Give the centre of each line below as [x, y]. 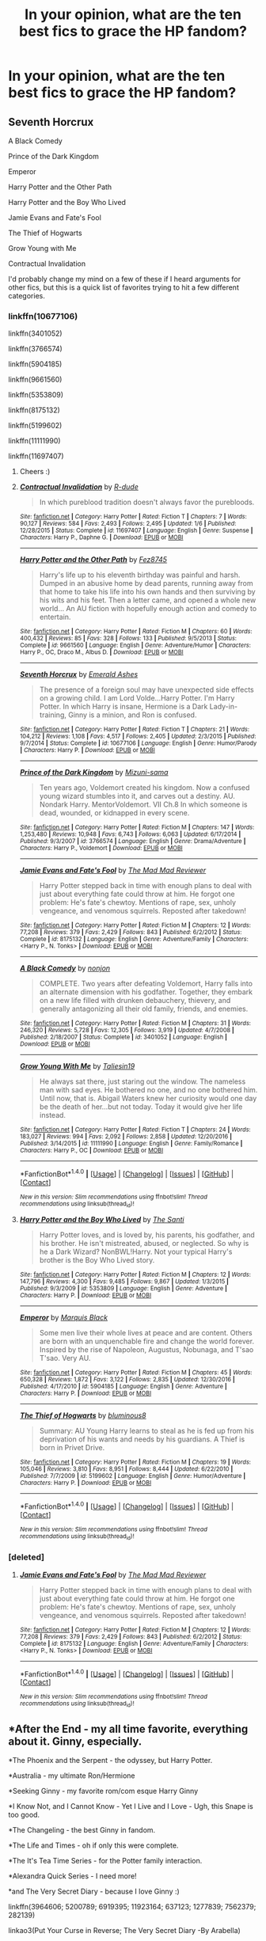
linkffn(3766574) [36, 349]
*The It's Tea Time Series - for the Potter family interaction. [105, 1861]
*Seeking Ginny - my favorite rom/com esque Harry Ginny [103, 1791]
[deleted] [27, 1557]
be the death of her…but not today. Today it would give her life [141, 1107]
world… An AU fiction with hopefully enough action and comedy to [148, 609]
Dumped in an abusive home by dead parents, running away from [146, 583]
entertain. [55, 617]
